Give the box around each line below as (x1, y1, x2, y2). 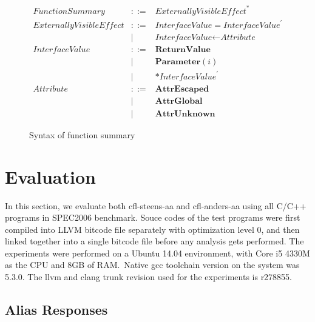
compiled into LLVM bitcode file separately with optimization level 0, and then (5, 223, 300, 235)
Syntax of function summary (29, 128, 135, 141)
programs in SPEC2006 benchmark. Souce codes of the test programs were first (5, 211, 300, 224)
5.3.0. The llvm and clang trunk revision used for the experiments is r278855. (5, 270, 293, 283)
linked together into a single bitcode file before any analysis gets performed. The (5, 235, 304, 247)
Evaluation (5, 164, 96, 189)
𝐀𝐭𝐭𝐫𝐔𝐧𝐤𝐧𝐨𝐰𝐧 (155, 109, 215, 118)
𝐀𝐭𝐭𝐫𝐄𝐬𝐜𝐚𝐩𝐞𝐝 (155, 84, 209, 93)
